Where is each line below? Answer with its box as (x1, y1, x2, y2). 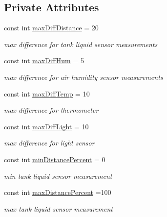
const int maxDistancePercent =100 (4, 187, 111, 197)
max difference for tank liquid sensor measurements (4, 39, 158, 49)
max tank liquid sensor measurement (4, 203, 113, 214)
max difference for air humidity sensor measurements (4, 72, 163, 82)
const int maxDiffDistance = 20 (4, 23, 99, 33)
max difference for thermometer (4, 105, 99, 115)
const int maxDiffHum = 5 (4, 55, 84, 66)
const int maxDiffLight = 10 (4, 121, 89, 131)
